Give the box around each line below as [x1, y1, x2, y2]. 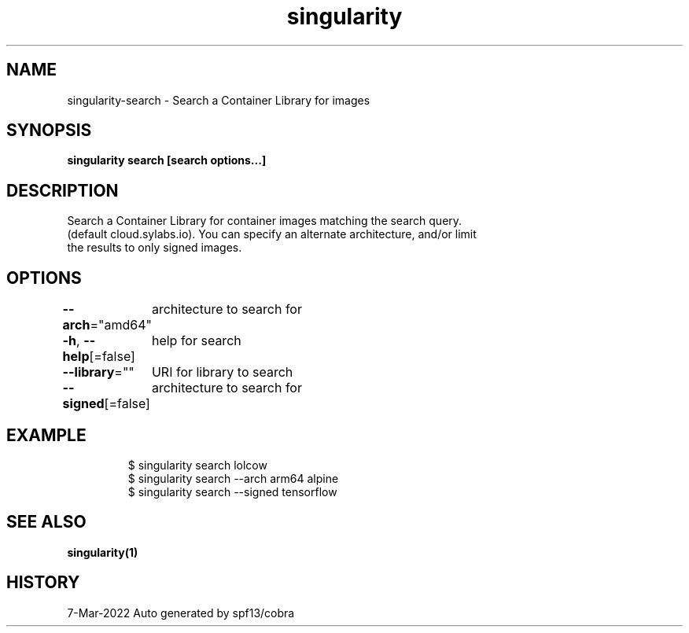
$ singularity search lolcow [127, 458, 267, 472]
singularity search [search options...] [67, 153, 267, 167]
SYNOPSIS [6, 120, 92, 141]
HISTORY [6, 572, 80, 593]
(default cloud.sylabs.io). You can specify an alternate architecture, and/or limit [67, 227, 477, 241]
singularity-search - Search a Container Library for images [67, 93, 370, 107]
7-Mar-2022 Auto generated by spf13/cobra [67, 605, 295, 620]
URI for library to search [151, 364, 293, 381]
